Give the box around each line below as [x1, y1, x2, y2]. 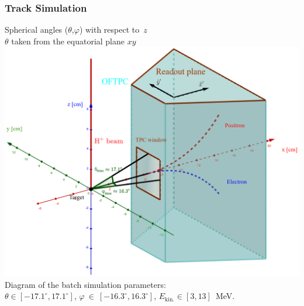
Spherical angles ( [5, 23, 68, 36]
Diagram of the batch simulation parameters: [5, 278, 166, 290]
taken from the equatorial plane [11, 34, 125, 47]
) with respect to [79, 23, 140, 36]
